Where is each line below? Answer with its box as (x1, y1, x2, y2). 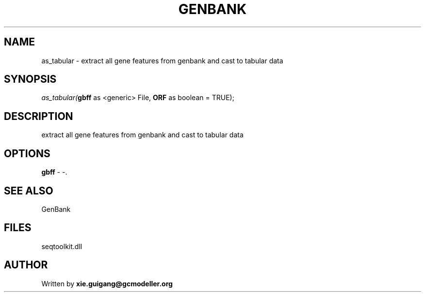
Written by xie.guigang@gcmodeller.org (41, 279, 173, 288)
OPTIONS (4, 147, 50, 160)
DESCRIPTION (4, 110, 73, 122)
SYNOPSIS (4, 73, 57, 86)
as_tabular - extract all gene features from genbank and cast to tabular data (41, 56, 283, 65)
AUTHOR (4, 259, 48, 271)
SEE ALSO (4, 184, 53, 197)
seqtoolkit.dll (41, 242, 82, 251)
